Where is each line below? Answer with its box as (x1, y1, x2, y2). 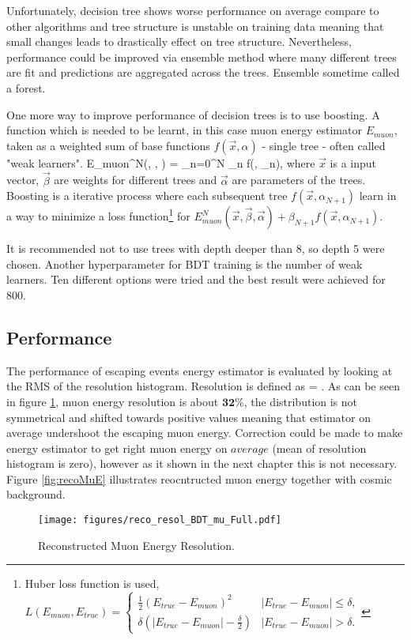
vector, (6, 171, 40, 188)
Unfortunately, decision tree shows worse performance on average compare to (6, 2, 379, 18)
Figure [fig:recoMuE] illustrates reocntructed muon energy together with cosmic (6, 470, 392, 487)
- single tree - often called (262, 137, 386, 153)
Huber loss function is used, (25, 575, 160, 592)
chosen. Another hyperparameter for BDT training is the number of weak (6, 255, 363, 272)
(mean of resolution (272, 439, 367, 456)
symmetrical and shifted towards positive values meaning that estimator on (6, 408, 371, 425)
